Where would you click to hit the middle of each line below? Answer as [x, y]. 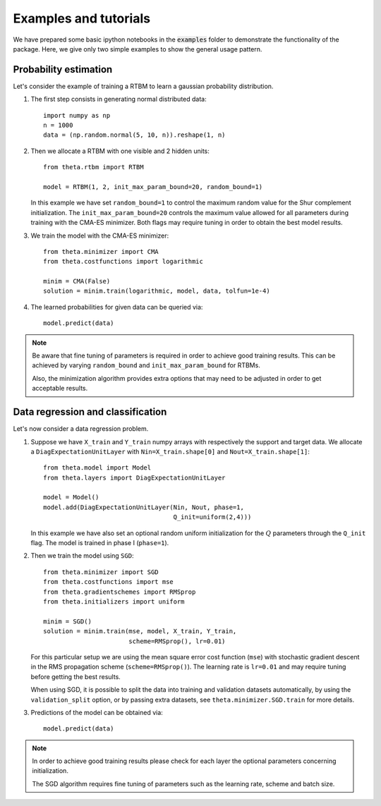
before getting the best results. [76, 676]
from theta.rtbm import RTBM [93, 167]
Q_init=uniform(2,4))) [212, 517]
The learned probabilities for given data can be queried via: [117, 307]
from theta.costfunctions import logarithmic [123, 262]
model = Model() [71, 497]
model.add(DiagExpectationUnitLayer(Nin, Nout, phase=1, [144, 507]
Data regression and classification [90, 412]
